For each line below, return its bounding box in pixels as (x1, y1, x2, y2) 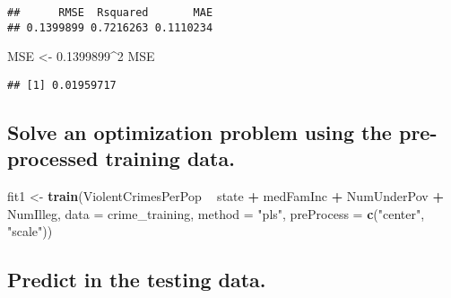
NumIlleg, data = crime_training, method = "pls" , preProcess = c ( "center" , (7, 204, 425, 223)
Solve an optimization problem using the (7, 118, 392, 145)
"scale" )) (7, 222, 53, 241)
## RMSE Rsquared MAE (7, 6, 213, 19)
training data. (105, 145, 235, 172)
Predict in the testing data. (7, 266, 266, 294)
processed (7, 145, 99, 172)
